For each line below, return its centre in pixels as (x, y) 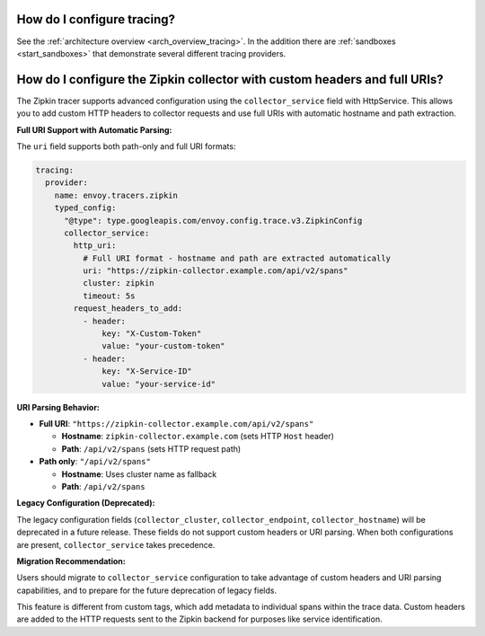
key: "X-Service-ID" (147, 371)
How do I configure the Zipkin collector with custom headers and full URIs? (230, 79)
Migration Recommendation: (71, 561)
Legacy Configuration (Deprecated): (86, 503)
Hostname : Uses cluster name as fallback (139, 474)
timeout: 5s (109, 296)
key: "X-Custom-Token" (152, 334)
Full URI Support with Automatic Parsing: (94, 129)
